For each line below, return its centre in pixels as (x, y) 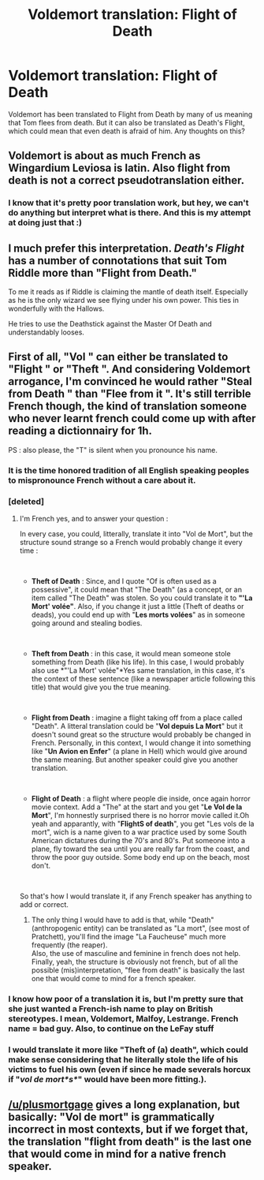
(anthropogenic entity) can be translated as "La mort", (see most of (140, 928)
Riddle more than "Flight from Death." (102, 273)
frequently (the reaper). (69, 945)
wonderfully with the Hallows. (56, 308)
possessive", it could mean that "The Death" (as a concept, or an (137, 590)
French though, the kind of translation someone (128, 407)
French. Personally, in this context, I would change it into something (141, 743)
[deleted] (26, 501)
